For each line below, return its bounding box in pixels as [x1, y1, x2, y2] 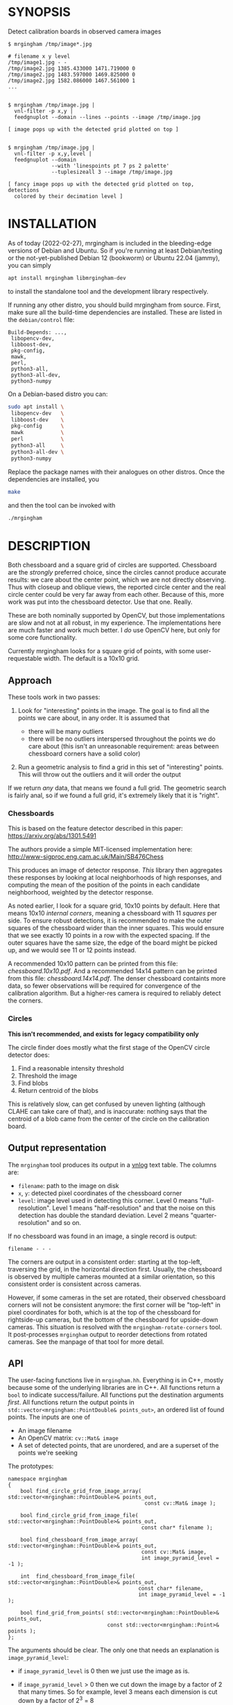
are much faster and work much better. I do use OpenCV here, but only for [8, 626, 221, 634]
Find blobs [17, 1079, 49, 1087]
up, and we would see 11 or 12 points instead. [8, 946, 137, 954]
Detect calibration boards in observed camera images [8, 27, 162, 35]
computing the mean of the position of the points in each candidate [8, 881, 200, 889]
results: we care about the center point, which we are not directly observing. [8, 575, 226, 584]
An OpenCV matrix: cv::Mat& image [17, 1434, 119, 1442]
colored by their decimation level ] [14, 193, 123, 200]
